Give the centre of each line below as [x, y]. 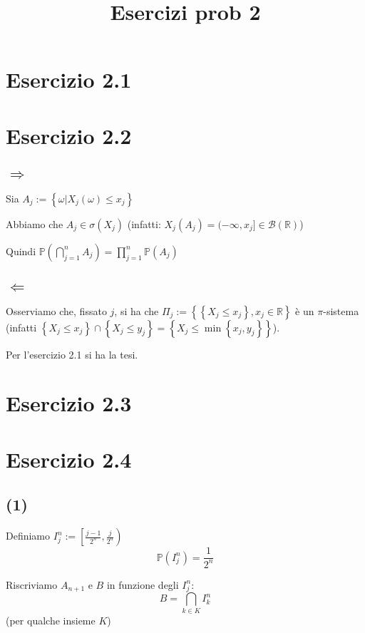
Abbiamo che [35, 223]
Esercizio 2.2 [69, 135]
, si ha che [137, 310]
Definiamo [28, 536]
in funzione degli [143, 584]
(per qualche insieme [51, 620]
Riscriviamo [32, 584]
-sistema [341, 310]
